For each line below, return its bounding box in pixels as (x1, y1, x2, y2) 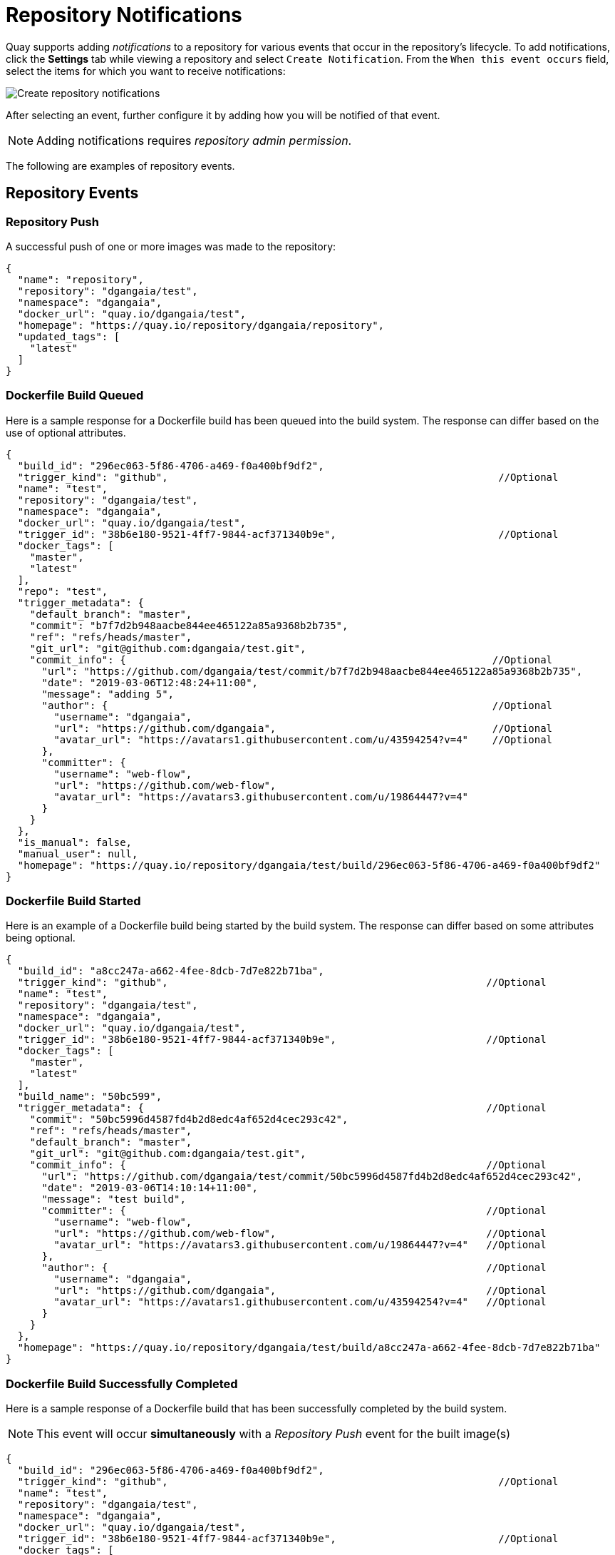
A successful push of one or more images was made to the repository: (6, 240, 336, 253)
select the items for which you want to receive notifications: (6, 64, 286, 77)
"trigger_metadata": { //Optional (17, 1102, 547, 1114)
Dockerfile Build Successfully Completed (6, 1376, 238, 1391)
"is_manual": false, (17, 836, 133, 848)
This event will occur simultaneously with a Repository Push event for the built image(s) (36, 1427, 511, 1442)
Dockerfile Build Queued (6, 388, 144, 403)
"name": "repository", (17, 273, 144, 285)
